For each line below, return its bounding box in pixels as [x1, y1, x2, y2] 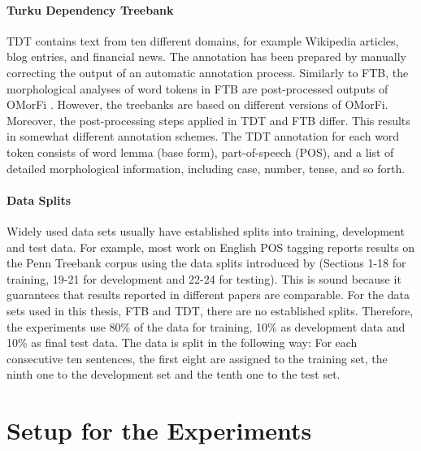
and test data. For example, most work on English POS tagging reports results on [7, 238, 415, 255]
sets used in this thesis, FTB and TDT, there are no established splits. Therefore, [7, 301, 414, 319]
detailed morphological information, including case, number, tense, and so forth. [7, 159, 406, 176]
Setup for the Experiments [7, 414, 312, 447]
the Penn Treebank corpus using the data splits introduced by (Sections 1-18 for [7, 254, 406, 271]
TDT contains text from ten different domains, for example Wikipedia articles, [7, 32, 399, 49]
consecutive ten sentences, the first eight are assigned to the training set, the [7, 349, 388, 366]
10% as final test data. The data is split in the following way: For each [7, 334, 358, 351]
